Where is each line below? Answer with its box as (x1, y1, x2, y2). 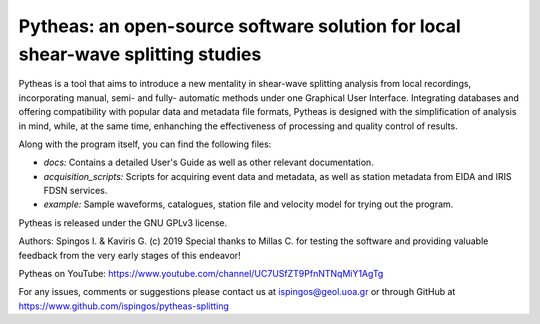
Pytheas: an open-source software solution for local (18, 15, 462, 37)
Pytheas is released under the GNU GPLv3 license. (18, 216, 228, 229)
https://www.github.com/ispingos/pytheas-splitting (18, 300, 230, 312)
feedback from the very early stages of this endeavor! (18, 249, 241, 261)
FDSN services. (43, 185, 108, 197)
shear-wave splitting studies (18, 43, 262, 65)
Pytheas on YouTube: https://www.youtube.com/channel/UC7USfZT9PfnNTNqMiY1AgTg (18, 268, 384, 280)
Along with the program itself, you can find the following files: (18, 138, 272, 150)
